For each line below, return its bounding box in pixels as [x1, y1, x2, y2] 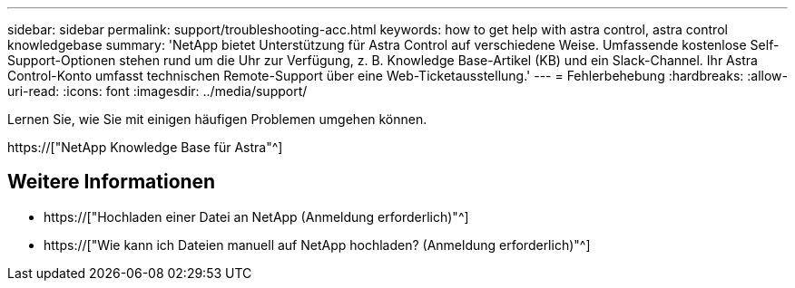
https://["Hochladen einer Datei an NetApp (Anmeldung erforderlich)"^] [44, 208, 469, 225]
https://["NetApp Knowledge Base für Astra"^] [7, 139, 283, 155]
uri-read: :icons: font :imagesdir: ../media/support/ [7, 83, 308, 99]
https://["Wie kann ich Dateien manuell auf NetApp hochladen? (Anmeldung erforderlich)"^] [44, 236, 591, 253]
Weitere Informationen [7, 170, 216, 194]
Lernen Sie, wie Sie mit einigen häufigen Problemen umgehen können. [7, 111, 427, 127]
